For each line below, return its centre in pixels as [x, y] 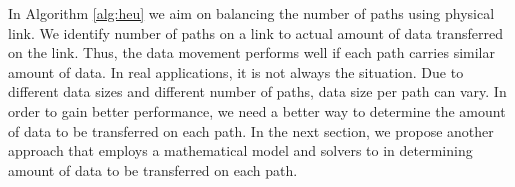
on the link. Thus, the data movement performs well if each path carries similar [251, 52]
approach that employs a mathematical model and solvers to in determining [240, 150]
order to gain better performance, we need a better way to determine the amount [257, 110]
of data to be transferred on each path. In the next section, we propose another [251, 130]
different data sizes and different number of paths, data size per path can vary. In [257, 91]
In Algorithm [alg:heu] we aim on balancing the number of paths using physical [251, 13]
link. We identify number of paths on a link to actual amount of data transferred [256, 32]
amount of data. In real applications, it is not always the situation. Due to [236, 71]
